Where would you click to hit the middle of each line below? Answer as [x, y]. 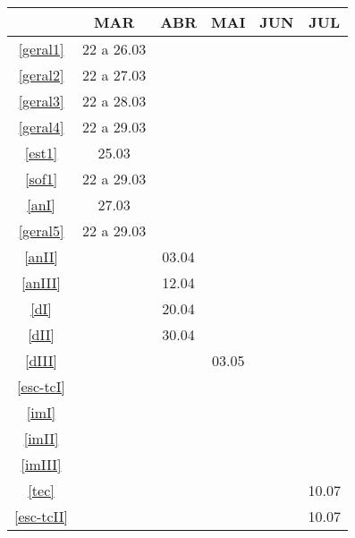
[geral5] [41, 231]
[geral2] [41, 75]
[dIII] [42, 360]
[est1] [41, 153]
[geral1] [41, 49]
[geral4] [41, 127]
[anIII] [42, 282]
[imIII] [41, 464]
